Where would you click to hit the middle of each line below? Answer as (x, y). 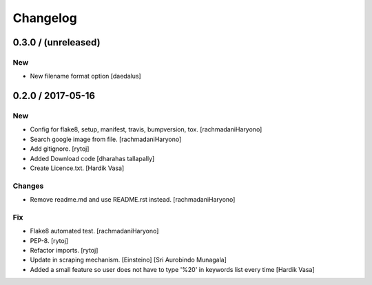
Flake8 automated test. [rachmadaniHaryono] (94, 231)
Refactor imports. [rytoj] (64, 251)
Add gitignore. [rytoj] (60, 149)
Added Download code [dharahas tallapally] (92, 158)
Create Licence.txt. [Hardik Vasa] (77, 168)
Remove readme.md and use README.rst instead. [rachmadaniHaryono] (133, 200)
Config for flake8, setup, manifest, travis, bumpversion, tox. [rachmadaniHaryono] (146, 129)
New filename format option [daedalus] (85, 76)
